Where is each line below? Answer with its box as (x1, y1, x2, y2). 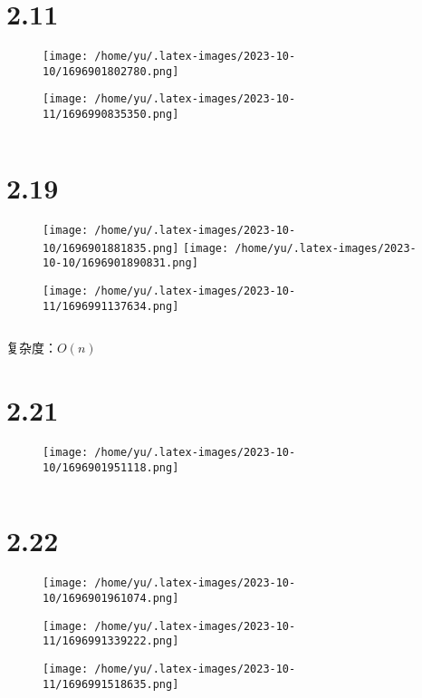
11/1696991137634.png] (43, 299, 179, 313)
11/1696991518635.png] (43, 677, 179, 691)
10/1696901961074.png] (43, 591, 179, 605)
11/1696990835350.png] (43, 108, 179, 121)
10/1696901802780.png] (43, 64, 179, 78)
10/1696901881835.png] (43, 241, 179, 255)
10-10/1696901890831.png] (43, 257, 198, 270)
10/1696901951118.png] (43, 460, 179, 474)
